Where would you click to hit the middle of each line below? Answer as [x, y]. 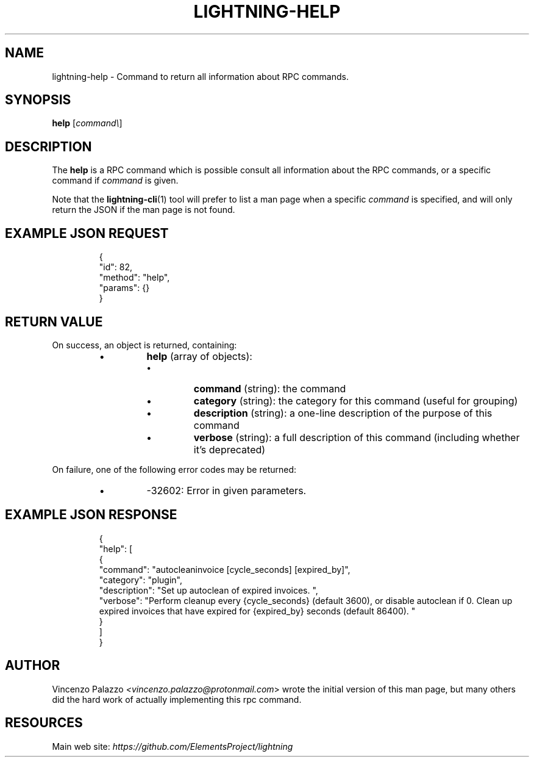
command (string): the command [270, 388]
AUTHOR [33, 666]
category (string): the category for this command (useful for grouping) [356, 401]
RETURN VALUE [54, 322]
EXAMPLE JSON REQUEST [87, 233]
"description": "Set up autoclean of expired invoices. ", [208, 590]
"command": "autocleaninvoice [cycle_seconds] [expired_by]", [225, 569]
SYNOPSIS [38, 100]
